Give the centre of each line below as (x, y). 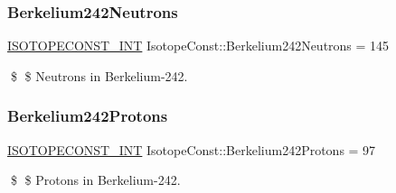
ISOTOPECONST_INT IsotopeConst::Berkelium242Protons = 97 (192, 149)
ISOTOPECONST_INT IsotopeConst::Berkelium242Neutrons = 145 (198, 46)
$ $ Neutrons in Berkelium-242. (99, 75)
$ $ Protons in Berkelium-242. (95, 180)
